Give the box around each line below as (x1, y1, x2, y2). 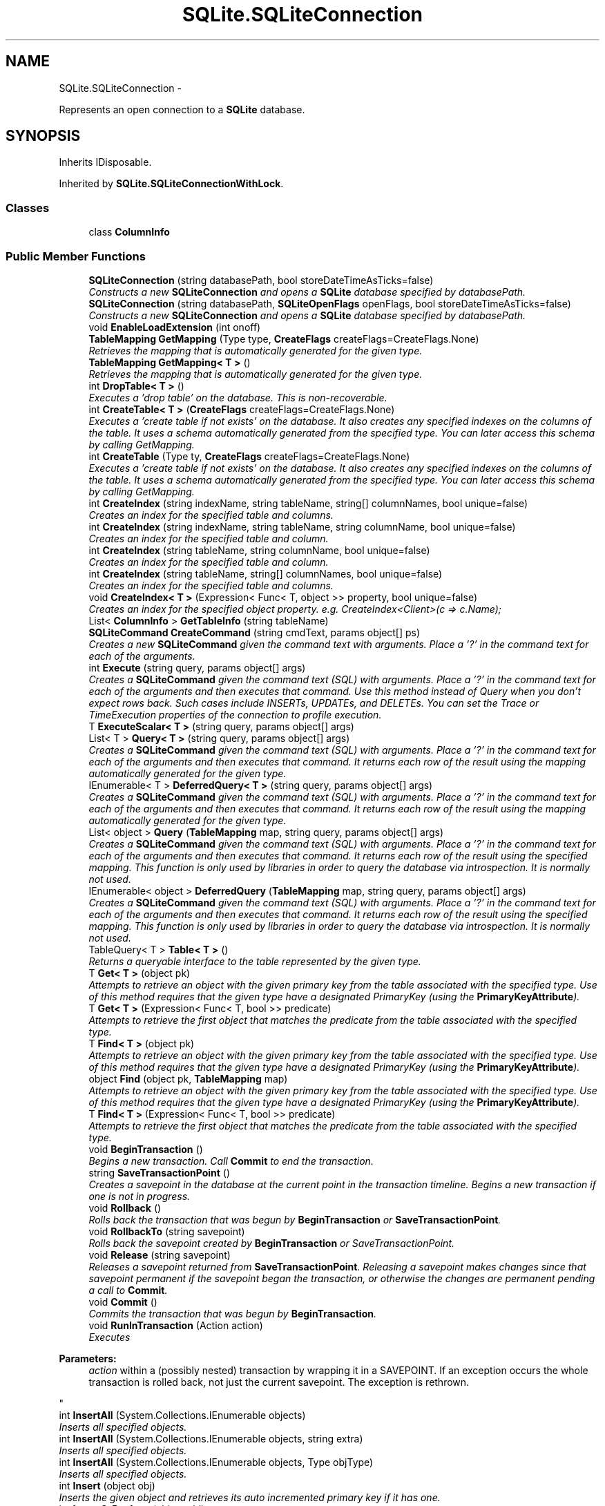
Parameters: (59, 1352, 117, 1364)
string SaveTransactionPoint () (88, 1166, 231, 1179)
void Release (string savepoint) (88, 1248, 231, 1261)
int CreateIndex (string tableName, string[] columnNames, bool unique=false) (88, 567, 443, 580)
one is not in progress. (88, 1190, 191, 1202)
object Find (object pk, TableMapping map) (88, 1072, 288, 1085)
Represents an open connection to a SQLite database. (59, 103, 305, 115)
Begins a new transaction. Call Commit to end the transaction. (88, 1154, 374, 1167)
